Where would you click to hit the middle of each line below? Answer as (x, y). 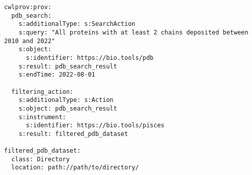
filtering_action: (43, 92)
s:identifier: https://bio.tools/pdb (90, 58)
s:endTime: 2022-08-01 (57, 75)
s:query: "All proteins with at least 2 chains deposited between (133, 32)
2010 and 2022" (30, 41)
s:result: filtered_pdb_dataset (73, 134)
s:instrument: (42, 117)
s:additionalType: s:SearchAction (77, 24)
